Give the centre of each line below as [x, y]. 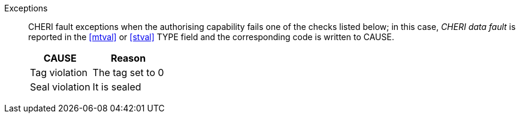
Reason [129, 58]
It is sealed [117, 87]
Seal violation [60, 87]
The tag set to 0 [128, 72]
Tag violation [59, 72]
